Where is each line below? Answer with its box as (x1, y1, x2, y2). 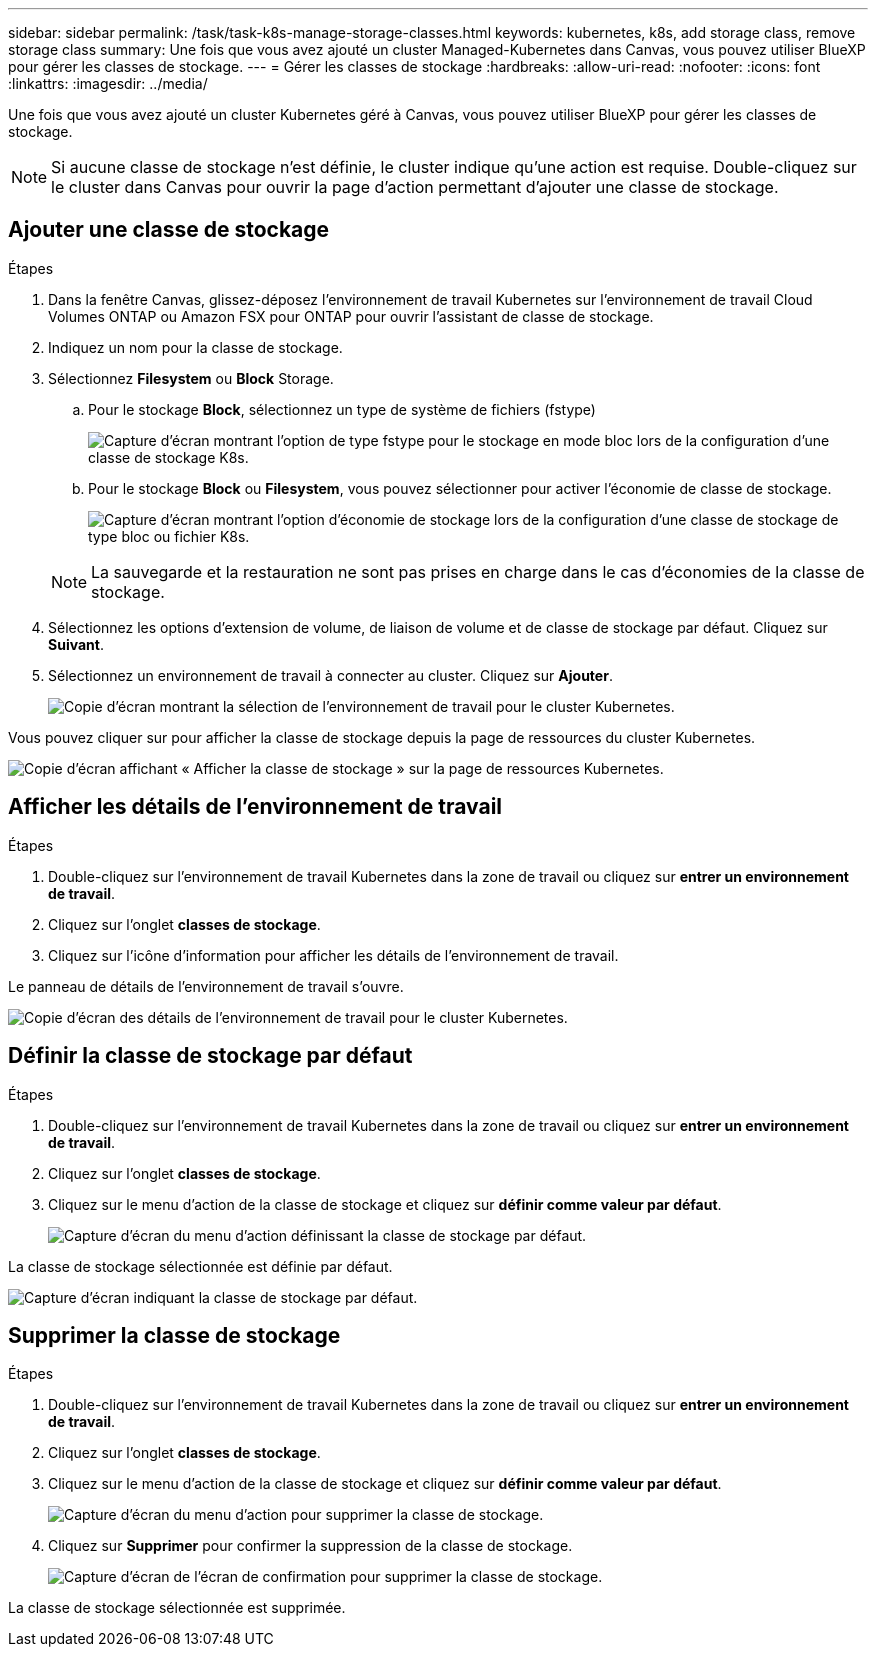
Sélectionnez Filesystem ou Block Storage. (48, 369, 334, 387)
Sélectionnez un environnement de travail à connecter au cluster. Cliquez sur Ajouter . (48, 666, 613, 684)
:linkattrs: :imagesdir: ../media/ (8, 75, 208, 92)
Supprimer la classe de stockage (8, 1322, 341, 1348)
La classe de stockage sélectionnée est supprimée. (8, 1599, 346, 1617)
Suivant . (48, 635, 104, 653)
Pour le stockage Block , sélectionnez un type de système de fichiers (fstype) (88, 400, 596, 418)
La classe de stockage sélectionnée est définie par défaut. (8, 1257, 393, 1275)
